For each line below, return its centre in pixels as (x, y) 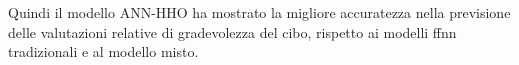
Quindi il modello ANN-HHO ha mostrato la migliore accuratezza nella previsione (259, 12)
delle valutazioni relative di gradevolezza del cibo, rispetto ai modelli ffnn (232, 31)
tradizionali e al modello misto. (103, 51)
